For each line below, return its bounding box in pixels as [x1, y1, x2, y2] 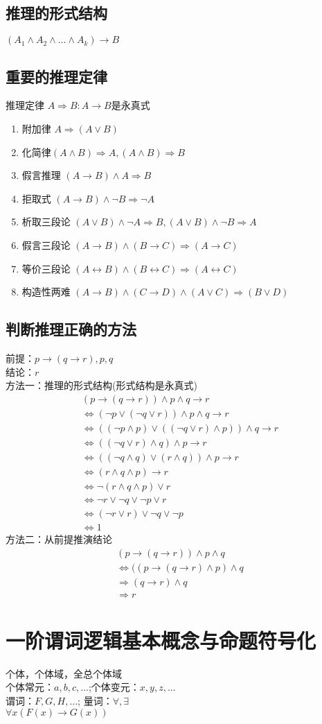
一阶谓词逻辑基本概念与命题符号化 [6, 626, 316, 654]
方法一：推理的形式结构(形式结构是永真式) [6, 378, 197, 393]
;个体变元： [88, 680, 140, 694]
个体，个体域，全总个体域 [6, 666, 122, 680]
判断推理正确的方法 [6, 318, 136, 340]
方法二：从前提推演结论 [6, 532, 112, 546]
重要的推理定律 [6, 65, 107, 87]
